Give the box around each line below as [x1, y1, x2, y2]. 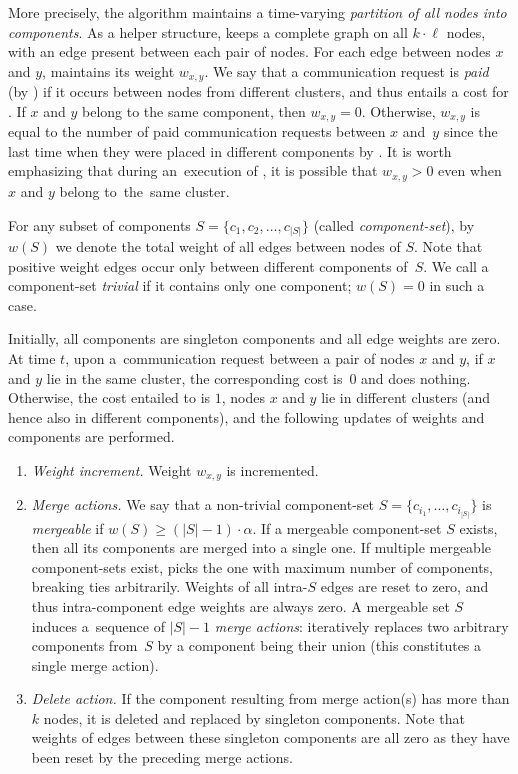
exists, [459, 517, 498, 538]
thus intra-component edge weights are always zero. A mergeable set [31, 595, 450, 616]
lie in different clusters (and [321, 387, 491, 408]
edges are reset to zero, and [320, 576, 489, 597]
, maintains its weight [42, 60, 175, 81]
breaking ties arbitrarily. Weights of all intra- [31, 576, 308, 597]
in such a [429, 275, 485, 296]
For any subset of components [8, 214, 191, 235]
